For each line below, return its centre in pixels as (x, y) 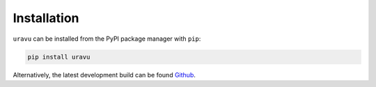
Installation (46, 18)
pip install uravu (59, 57)
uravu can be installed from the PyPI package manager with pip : (107, 39)
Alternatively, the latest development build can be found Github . (104, 75)
